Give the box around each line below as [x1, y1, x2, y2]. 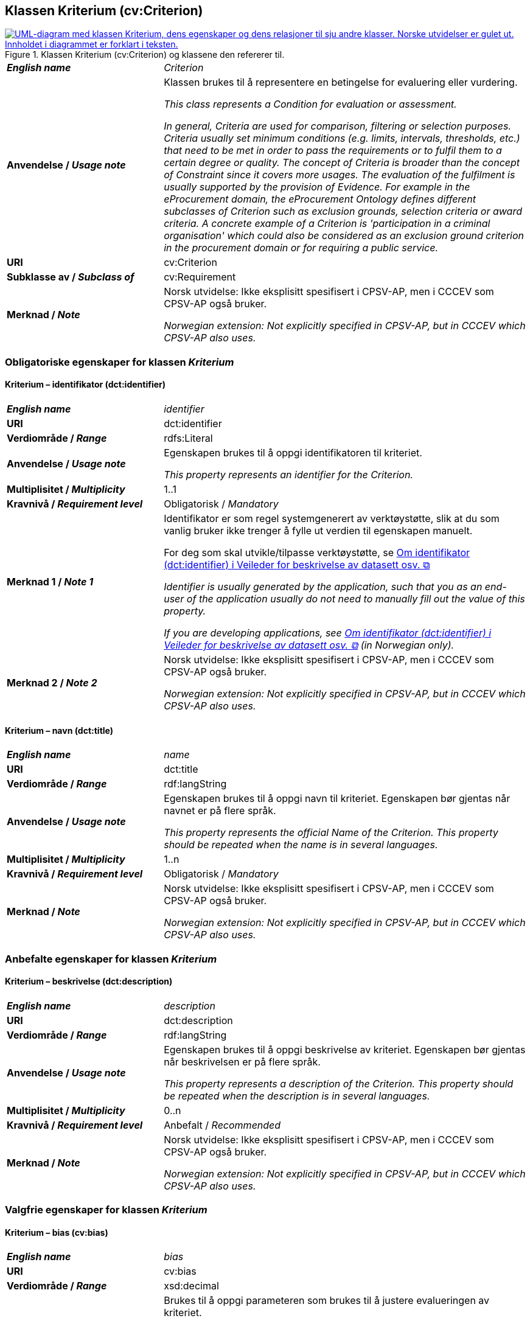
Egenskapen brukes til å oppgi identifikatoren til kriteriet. [164, 447, 422, 459]
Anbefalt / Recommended [164, 1118, 281, 1131]
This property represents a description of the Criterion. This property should [164, 1077, 514, 1090]
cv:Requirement [164, 271, 236, 284]
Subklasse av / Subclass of [7, 271, 134, 284]
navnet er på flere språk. [164, 804, 276, 817]
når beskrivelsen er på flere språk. [164, 1055, 321, 1068]
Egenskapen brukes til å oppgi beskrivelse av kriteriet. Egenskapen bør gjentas [164, 1043, 526, 1056]
